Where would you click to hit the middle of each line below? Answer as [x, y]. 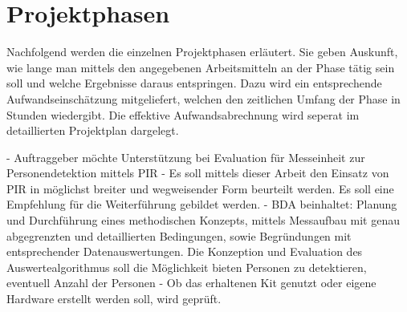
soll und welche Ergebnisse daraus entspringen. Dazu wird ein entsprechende [194, 83]
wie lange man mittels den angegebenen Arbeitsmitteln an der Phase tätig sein [201, 67]
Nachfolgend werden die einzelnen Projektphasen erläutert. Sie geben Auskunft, [202, 52]
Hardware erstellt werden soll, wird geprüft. [114, 299]
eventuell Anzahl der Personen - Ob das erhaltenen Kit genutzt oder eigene [191, 283]
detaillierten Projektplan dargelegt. [93, 130]
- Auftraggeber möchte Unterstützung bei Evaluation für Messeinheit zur [186, 157]
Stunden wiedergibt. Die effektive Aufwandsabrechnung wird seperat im [183, 114]
